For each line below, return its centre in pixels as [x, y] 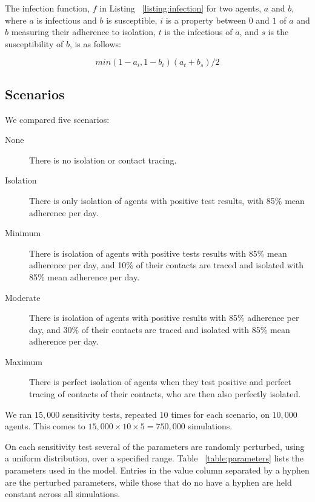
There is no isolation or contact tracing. [103, 160]
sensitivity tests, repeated [109, 414]
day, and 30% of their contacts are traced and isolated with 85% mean [160, 329]
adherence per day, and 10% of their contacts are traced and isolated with [167, 265]
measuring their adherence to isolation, [83, 32]
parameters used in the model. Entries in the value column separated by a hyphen [157, 470]
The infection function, [48, 8]
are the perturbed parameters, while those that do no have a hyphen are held [148, 482]
